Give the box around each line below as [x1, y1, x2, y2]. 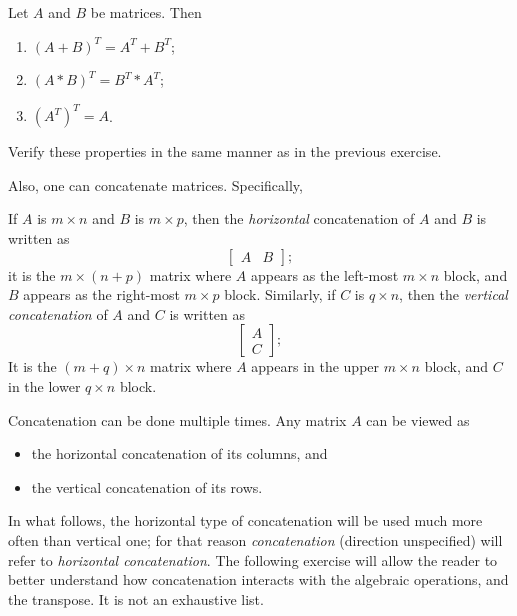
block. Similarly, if [224, 284, 336, 305]
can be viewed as [366, 409, 470, 430]
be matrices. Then [90, 2, 202, 22]
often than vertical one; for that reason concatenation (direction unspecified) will [8, 530, 503, 550]
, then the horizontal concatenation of [183, 208, 415, 229]
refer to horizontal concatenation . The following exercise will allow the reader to [8, 549, 498, 570]
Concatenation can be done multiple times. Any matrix [8, 409, 347, 430]
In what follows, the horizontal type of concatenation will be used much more [8, 510, 483, 531]
